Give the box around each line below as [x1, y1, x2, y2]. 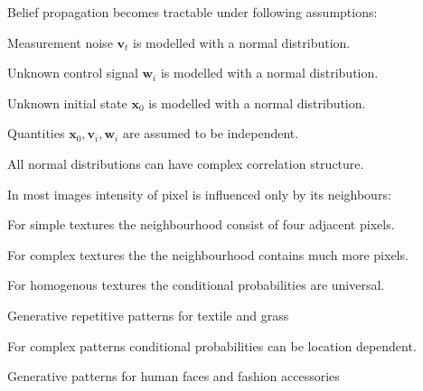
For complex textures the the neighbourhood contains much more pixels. [7, 245, 409, 264]
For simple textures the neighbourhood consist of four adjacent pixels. [7, 215, 395, 234]
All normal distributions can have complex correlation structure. [7, 154, 364, 172]
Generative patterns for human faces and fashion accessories [7, 367, 340, 386]
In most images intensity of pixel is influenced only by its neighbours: [7, 184, 391, 203]
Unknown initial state [7, 93, 127, 112]
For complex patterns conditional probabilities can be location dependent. [7, 336, 417, 355]
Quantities [7, 124, 65, 143]
